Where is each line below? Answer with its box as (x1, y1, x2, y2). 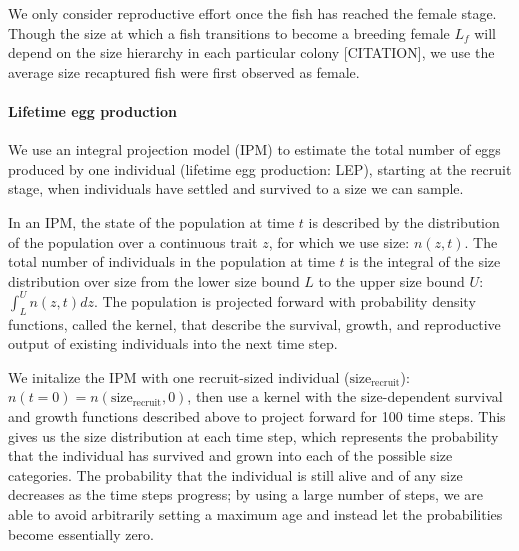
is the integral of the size (349, 251, 501, 272)
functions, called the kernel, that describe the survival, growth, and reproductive (8, 313, 501, 334)
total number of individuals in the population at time (8, 251, 335, 272)
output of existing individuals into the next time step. (8, 333, 338, 354)
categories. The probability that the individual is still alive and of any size (8, 464, 463, 485)
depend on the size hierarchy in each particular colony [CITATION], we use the (8, 42, 495, 63)
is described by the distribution (308, 211, 500, 232)
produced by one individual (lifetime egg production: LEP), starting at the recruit (8, 158, 512, 179)
